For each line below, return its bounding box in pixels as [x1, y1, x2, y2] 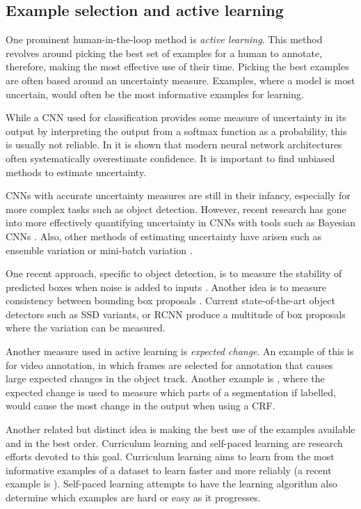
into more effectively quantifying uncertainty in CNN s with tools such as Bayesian [6, 215, 356, 230]
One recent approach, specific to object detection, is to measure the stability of [6, 266, 342, 281]
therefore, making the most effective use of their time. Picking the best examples [6, 59, 349, 74]
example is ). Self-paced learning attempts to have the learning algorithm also [6, 476, 337, 491]
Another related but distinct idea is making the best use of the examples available [6, 422, 355, 437]
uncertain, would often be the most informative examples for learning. [6, 86, 304, 101]
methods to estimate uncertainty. [6, 164, 147, 179]
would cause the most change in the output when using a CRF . [6, 398, 275, 413]
